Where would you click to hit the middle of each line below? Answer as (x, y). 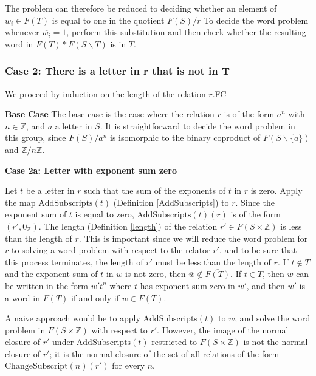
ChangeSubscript (36, 367)
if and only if (95, 297)
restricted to (174, 342)
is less (291, 226)
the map (20, 202)
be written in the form (46, 285)
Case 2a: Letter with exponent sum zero (91, 170)
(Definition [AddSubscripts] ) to (171, 202)
